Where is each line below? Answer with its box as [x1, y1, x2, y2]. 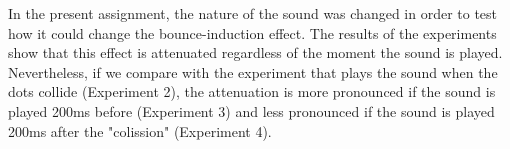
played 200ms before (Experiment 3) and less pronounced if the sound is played [8, 100, 495, 121]
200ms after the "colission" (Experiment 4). [8, 120, 272, 141]
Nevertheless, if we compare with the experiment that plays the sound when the [8, 61, 498, 82]
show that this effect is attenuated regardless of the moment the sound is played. [8, 42, 503, 63]
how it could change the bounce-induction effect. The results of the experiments [8, 22, 497, 43]
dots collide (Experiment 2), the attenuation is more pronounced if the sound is [8, 81, 496, 102]
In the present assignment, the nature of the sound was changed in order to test [8, 3, 498, 23]
